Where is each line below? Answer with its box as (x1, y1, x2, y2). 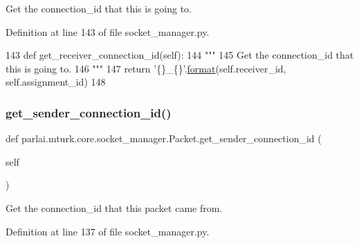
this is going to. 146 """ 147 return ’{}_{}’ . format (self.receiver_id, (6, 61, 286, 75)
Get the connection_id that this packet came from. (6, 200, 223, 215)
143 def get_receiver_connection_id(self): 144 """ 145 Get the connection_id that (6, 48, 354, 62)
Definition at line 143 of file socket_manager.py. (6, 24, 210, 39)
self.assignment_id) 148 (6, 75, 106, 89)
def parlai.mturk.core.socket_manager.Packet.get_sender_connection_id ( (6, 131, 322, 146)
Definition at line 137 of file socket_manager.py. (6, 224, 210, 238)
